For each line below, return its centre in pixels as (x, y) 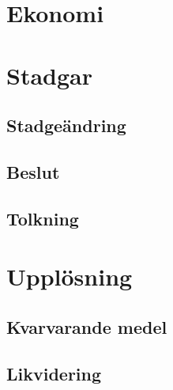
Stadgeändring (66, 125)
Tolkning (43, 218)
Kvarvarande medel (87, 326)
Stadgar (49, 75)
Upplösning (70, 276)
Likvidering (54, 373)
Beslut (33, 171)
